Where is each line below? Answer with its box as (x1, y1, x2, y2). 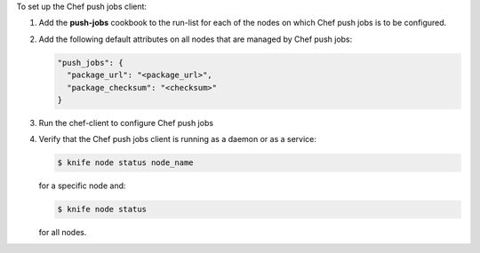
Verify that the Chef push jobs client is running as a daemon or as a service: (38, 134, 317, 145)
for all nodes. (38, 227, 87, 238)
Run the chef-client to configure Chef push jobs (38, 117, 213, 128)
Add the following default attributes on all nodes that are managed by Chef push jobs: (38, 34, 353, 44)
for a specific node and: (38, 180, 126, 191)
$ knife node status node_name (57, 158, 195, 168)
